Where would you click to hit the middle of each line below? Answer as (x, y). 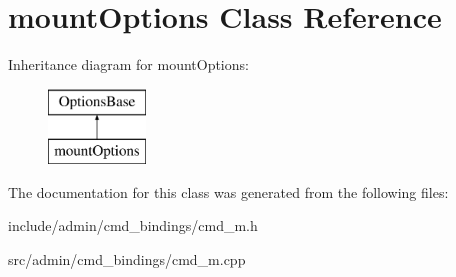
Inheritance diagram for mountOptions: (128, 64)
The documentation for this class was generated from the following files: (228, 191)
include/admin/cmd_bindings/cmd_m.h (133, 225)
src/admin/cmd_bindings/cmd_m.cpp (127, 259)
